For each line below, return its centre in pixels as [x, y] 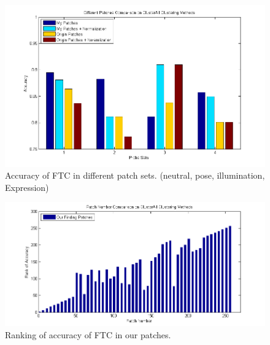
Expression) [27, 187]
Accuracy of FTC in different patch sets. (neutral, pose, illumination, [135, 175]
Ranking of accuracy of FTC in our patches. [88, 334]
